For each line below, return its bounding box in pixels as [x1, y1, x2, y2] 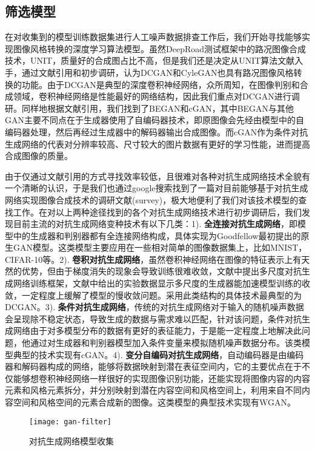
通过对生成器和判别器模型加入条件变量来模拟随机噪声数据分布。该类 [30, 336, 302, 349]
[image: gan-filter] [29, 417, 112, 426]
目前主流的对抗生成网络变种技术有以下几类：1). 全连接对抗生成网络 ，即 [13, 217, 297, 230]
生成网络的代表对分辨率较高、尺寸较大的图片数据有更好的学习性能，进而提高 [5, 137, 310, 150]
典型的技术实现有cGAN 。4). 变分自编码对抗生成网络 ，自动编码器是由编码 [13, 348, 304, 361]
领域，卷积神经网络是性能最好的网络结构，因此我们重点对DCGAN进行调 [13, 90, 300, 103]
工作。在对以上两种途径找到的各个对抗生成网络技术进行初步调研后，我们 [13, 205, 302, 218]
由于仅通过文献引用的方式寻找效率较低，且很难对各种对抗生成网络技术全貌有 [5, 169, 310, 182]
